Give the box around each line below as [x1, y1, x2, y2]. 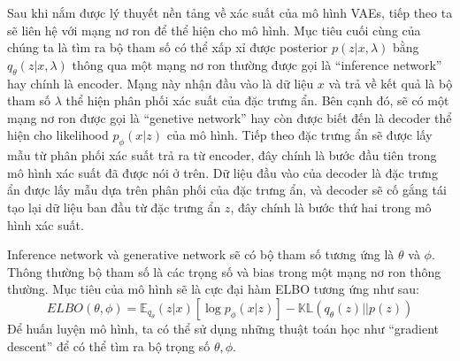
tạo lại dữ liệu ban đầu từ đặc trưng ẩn [7, 197, 221, 216]
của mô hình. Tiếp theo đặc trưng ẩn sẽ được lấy [166, 126, 433, 144]
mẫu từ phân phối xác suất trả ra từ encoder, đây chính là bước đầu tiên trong [7, 146, 437, 165]
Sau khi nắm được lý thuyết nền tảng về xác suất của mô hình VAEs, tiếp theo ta [7, 4, 453, 21]
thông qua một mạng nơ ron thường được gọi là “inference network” [72, 55, 442, 73]
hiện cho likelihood [7, 126, 109, 144]
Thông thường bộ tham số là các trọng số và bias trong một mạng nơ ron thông [7, 262, 441, 280]
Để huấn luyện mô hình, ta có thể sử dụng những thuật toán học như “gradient [7, 319, 440, 337]
